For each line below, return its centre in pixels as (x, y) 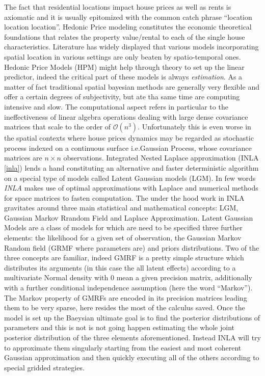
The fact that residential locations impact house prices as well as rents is (118, 7)
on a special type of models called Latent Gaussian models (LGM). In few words (130, 178)
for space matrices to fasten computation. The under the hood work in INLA (124, 197)
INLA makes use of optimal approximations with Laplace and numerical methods (131, 188)
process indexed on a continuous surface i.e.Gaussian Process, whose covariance (128, 147)
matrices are (23, 158)
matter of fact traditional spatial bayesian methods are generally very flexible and (132, 86)
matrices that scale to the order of (58, 127)
